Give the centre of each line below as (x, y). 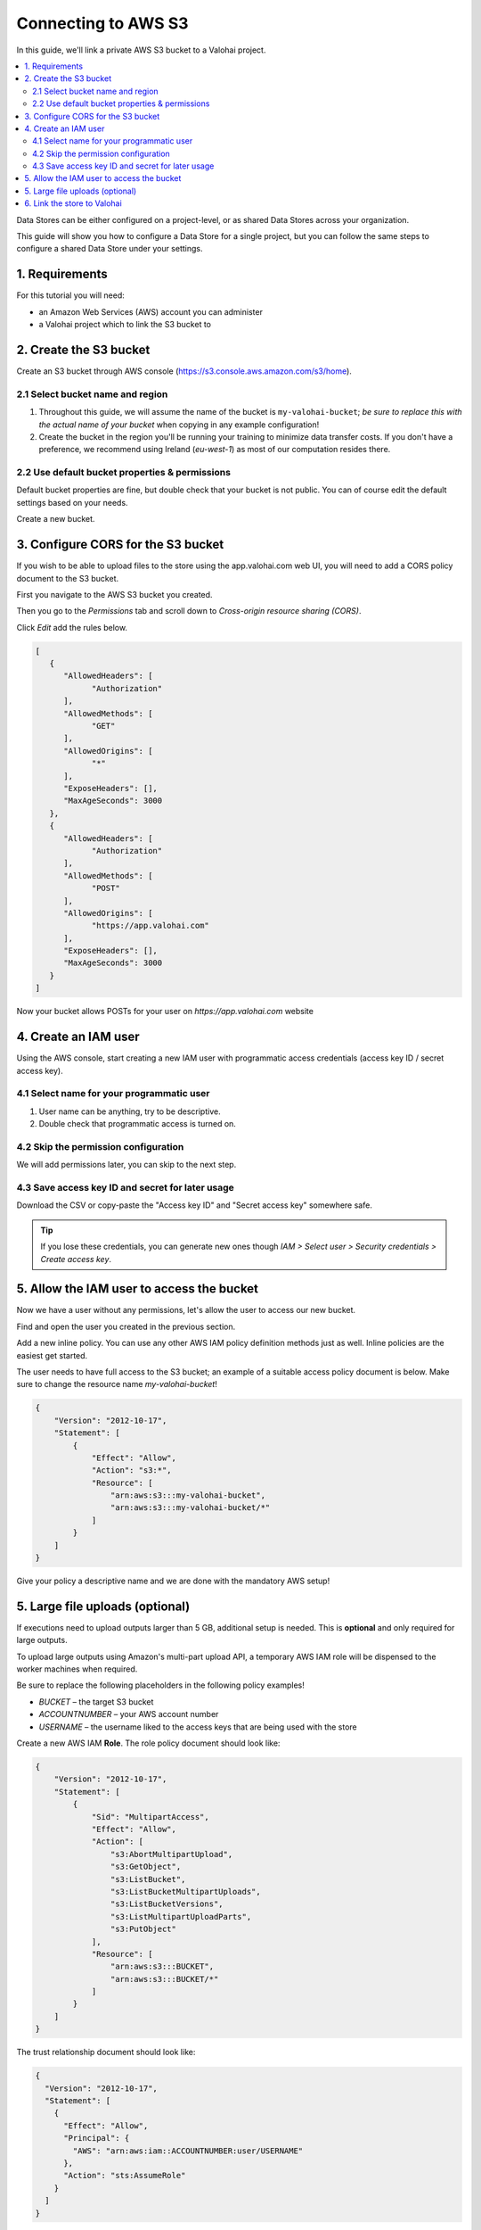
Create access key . (76, 1259)
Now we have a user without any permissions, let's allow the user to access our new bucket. (186, 1310)
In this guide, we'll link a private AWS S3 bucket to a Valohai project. (141, 50)
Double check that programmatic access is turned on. (137, 1124)
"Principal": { (97, 2138)
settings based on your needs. (72, 502)
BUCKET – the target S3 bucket (96, 1701)
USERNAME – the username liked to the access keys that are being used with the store (198, 1727)
